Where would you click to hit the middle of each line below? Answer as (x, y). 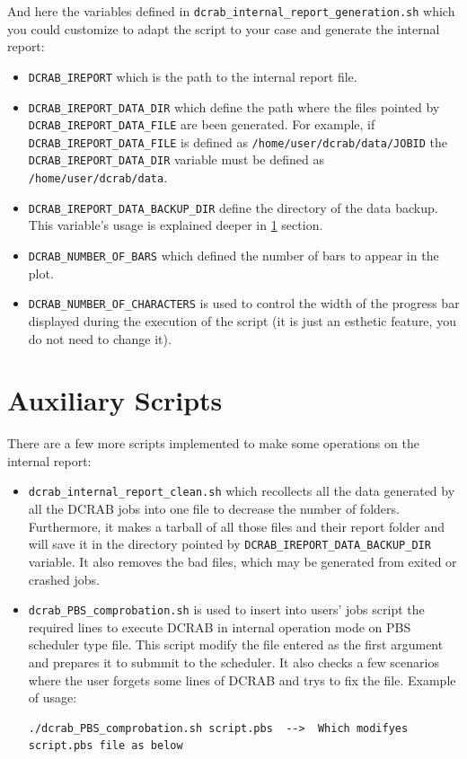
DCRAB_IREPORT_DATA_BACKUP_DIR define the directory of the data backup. (233, 207)
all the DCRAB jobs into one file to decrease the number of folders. (214, 509)
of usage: (53, 697)
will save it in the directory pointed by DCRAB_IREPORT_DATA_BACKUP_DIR (229, 544)
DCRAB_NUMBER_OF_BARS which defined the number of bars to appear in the (233, 256)
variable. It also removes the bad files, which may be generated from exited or (242, 561)
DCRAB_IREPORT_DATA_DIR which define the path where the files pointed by (234, 106)
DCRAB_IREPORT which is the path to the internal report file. (193, 76)
